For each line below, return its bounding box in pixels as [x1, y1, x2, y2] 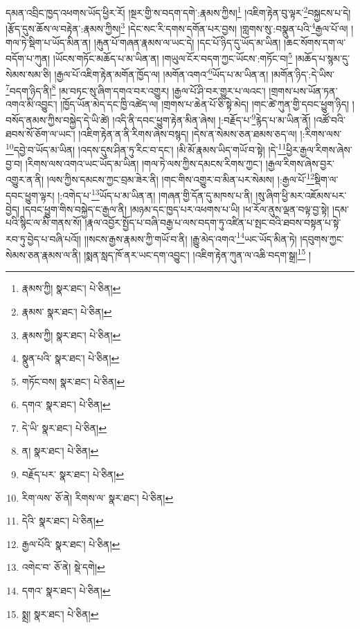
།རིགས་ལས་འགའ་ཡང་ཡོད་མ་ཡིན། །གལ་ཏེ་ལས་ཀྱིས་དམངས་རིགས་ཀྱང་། [25, 156, 263, 170]
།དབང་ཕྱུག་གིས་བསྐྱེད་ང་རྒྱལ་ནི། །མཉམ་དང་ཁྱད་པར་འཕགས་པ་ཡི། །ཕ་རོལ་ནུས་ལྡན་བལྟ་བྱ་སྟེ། [22, 201, 330, 216]
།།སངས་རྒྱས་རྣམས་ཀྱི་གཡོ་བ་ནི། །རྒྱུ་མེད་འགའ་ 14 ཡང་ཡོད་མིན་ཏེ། [84, 229, 297, 246]
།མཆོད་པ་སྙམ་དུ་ [295, 51, 350, 65]
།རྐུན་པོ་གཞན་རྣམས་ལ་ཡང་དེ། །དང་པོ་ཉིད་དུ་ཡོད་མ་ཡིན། [93, 35, 281, 49]
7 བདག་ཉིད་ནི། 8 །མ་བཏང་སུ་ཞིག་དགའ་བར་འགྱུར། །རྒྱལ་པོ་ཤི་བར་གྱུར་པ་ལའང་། [6, 81, 266, 98]
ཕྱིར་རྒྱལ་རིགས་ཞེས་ [286, 142, 352, 156]
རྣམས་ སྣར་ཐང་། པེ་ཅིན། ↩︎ [21, 304, 112, 318]
